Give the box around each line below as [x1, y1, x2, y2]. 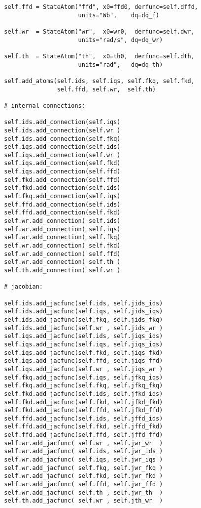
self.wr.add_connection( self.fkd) [4, 242, 121, 250]
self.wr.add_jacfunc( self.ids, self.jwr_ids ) [4, 448, 163, 455]
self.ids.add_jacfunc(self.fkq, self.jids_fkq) [4, 316, 163, 323]
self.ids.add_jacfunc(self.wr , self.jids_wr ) [4, 324, 163, 332]
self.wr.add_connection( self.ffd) [4, 250, 121, 257]
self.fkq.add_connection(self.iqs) [4, 193, 121, 200]
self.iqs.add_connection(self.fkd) [4, 160, 121, 167]
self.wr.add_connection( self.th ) [4, 258, 121, 266]
